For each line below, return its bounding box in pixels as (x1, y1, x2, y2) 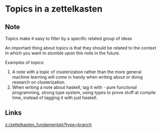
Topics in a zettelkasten (5, 3, 103, 15)
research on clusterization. (12, 79, 66, 85)
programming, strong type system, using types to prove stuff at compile (12, 90, 156, 95)
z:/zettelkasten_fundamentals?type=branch (5, 121, 92, 127)
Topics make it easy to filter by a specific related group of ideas (5, 35, 132, 41)
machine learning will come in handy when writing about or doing (12, 74, 143, 80)
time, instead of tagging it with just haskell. (12, 95, 98, 100)
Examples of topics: (5, 60, 45, 65)
